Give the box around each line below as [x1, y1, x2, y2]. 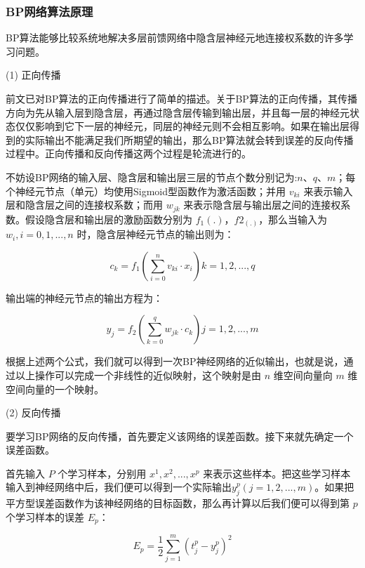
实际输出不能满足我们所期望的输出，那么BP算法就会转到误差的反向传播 [25, 132, 354, 147]
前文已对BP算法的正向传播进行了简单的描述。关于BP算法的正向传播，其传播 [6, 91, 357, 105]
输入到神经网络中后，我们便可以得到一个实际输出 [6, 480, 232, 494]
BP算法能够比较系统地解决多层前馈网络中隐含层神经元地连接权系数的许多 [6, 30, 344, 45]
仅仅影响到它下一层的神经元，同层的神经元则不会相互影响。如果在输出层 [15, 119, 350, 133]
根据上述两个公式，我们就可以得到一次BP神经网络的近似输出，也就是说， [6, 354, 344, 369]
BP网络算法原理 [6, 2, 93, 20]
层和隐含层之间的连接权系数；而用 [6, 197, 163, 212]
